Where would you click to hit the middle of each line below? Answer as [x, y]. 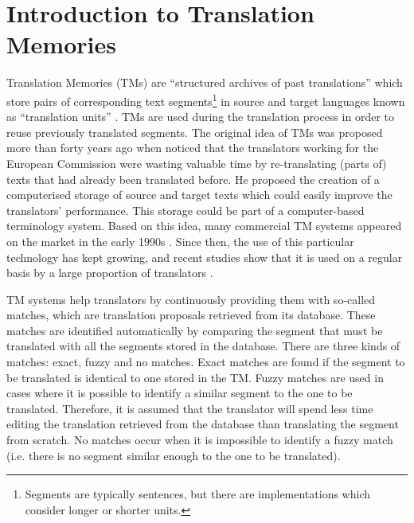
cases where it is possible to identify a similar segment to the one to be [180, 393]
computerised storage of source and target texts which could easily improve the [199, 195]
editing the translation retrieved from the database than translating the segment [203, 424]
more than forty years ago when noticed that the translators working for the [193, 148]
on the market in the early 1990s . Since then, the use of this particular [180, 241]
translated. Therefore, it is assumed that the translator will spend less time [190, 408]
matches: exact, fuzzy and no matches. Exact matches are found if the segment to [206, 362]
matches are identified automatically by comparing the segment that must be [195, 330]
